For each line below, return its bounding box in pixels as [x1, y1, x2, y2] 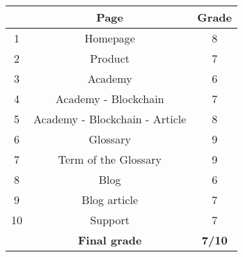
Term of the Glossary [58, 151, 162, 167]
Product [90, 50, 130, 66]
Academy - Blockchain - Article [33, 111, 187, 127]
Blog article [81, 192, 139, 208]
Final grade [77, 232, 142, 248]
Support [90, 212, 130, 228]
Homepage [84, 30, 135, 46]
